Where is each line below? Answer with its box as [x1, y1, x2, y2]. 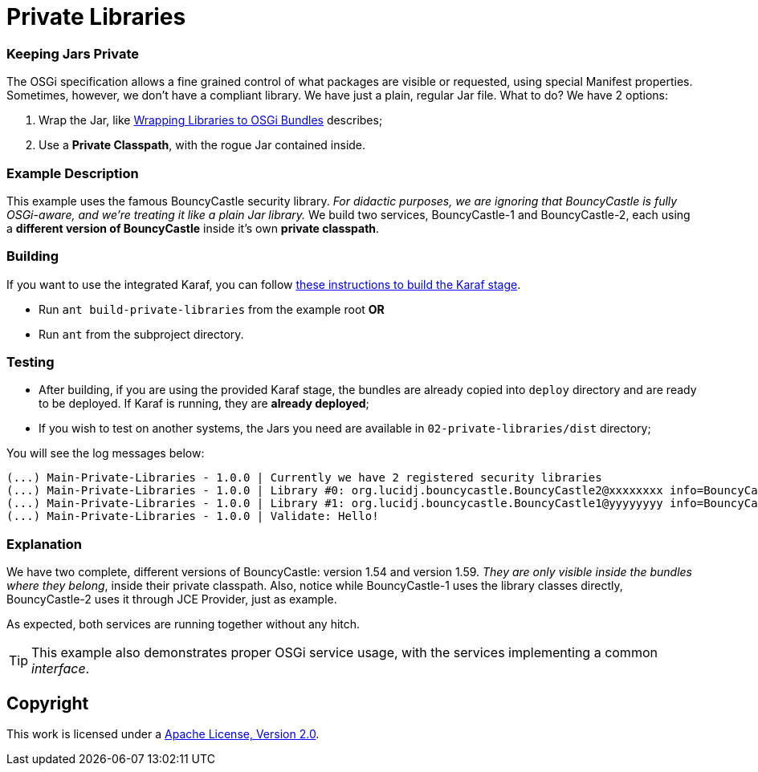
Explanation [6, 535, 82, 552]
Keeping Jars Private [6, 45, 139, 62]
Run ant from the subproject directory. [39, 327, 244, 341]
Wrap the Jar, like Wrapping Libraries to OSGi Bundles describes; [39, 113, 383, 128]
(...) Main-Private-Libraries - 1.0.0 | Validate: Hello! [6, 510, 379, 523]
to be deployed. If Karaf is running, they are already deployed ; [39, 396, 369, 411]
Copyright [6, 693, 89, 713]
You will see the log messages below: [6, 446, 205, 461]
